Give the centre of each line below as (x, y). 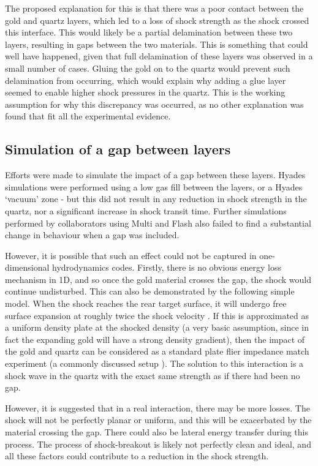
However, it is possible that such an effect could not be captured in (131, 255)
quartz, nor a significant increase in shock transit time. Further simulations (146, 210)
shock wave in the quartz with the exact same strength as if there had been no (153, 375)
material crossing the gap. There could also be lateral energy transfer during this (157, 432)
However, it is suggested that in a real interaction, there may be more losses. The (157, 408)
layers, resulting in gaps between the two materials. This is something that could (157, 44)
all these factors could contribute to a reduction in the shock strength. (137, 456)
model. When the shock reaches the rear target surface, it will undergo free (146, 303)
